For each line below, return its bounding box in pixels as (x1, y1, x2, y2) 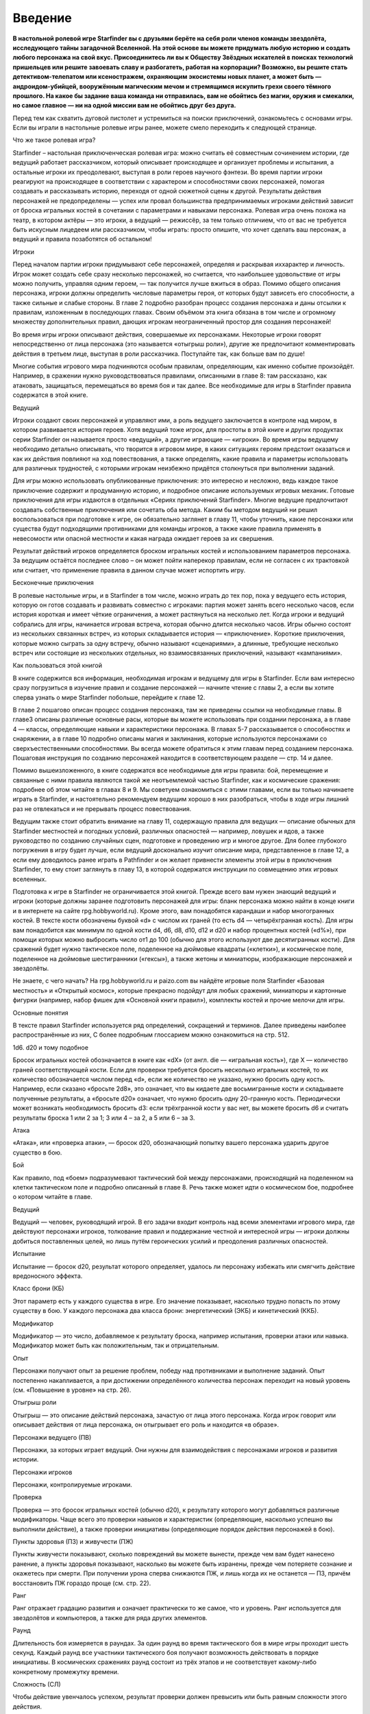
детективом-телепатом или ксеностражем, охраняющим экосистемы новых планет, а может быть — (12, 73, 322, 81)
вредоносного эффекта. (12, 1272, 83, 1280)
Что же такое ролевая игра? (12, 136, 96, 144)
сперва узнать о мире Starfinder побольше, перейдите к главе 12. (12, 693, 206, 701)
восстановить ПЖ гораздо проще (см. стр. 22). (12, 1579, 151, 1587)
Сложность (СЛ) (12, 1680, 61, 1689)
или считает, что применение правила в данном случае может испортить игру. (12, 566, 246, 574)
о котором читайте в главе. (12, 1193, 92, 1201)
